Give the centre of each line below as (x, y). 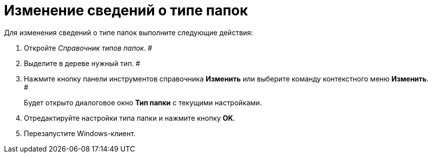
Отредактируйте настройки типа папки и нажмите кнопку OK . (130, 118)
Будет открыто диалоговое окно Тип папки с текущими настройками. (143, 102)
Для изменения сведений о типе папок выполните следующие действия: (129, 32)
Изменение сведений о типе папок (126, 10)
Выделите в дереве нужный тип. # (82, 63)
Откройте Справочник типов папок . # (88, 48)
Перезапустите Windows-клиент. (80, 133)
